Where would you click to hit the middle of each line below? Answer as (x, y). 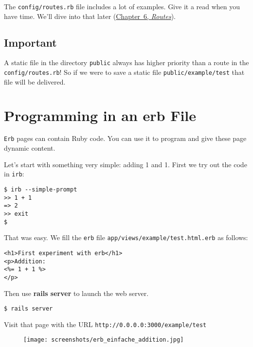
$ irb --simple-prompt (41, 189)
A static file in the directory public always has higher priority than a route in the (126, 62)
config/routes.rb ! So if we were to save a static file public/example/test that (124, 72)
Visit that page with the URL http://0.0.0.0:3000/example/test (105, 324)
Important (30, 42)
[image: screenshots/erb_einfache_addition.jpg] (104, 340)
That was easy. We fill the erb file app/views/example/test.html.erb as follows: (126, 237)
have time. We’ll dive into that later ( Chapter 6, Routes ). (90, 16)
